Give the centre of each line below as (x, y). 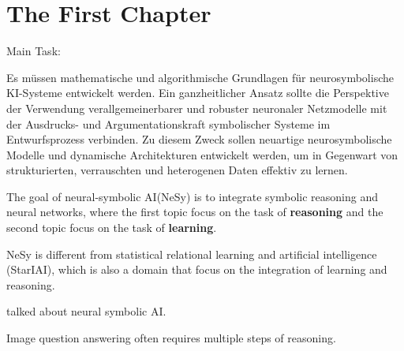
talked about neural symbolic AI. (86, 311)
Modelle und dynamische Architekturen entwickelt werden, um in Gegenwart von (202, 154)
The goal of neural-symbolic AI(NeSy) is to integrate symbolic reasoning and (192, 196)
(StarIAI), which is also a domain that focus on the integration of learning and (197, 269)
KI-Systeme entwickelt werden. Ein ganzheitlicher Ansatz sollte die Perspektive (198, 93)
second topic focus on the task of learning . (112, 228)
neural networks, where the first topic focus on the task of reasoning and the (195, 212)
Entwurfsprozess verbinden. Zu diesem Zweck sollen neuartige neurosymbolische (199, 139)
